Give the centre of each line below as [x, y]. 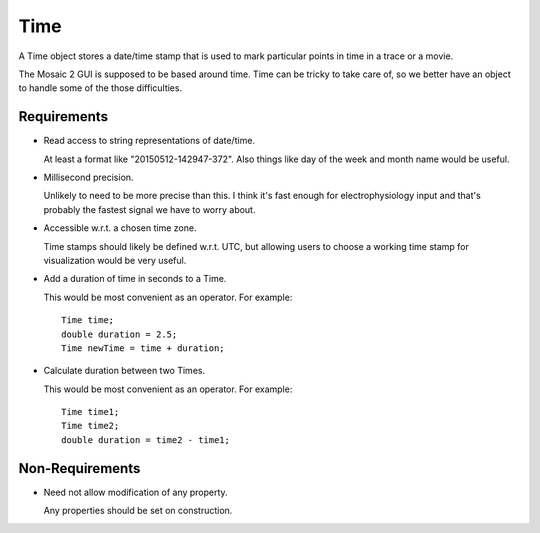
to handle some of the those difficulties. [100, 88]
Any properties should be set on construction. [138, 511]
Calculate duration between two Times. [124, 371]
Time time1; [90, 412]
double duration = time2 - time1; [145, 439]
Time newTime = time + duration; [143, 348]
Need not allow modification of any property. [136, 492]
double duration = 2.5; [119, 334]
